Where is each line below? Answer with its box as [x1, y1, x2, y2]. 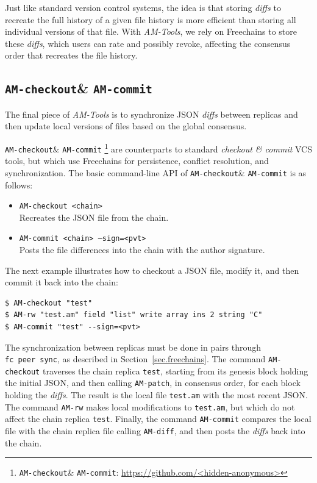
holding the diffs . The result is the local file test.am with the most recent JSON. [5, 388, 308, 401]
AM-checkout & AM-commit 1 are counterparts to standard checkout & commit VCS [5, 140, 312, 155]
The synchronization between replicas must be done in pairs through [5, 340, 262, 353]
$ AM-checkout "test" [5, 298, 93, 307]
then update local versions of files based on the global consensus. [5, 120, 247, 132]
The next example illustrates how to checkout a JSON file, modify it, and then [5, 263, 299, 276]
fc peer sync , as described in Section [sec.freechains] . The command [5, 352, 266, 365]
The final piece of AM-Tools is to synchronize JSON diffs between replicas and [5, 107, 298, 120]
